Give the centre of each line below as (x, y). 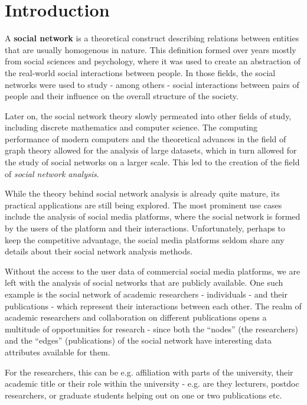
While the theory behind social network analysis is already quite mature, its (142, 193)
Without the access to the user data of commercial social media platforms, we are (153, 271)
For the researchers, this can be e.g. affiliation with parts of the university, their (149, 372)
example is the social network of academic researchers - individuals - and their (146, 294)
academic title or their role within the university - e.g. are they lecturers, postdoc (152, 383)
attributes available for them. (58, 352)
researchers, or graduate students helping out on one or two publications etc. (143, 395)
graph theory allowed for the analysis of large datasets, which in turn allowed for (151, 150)
